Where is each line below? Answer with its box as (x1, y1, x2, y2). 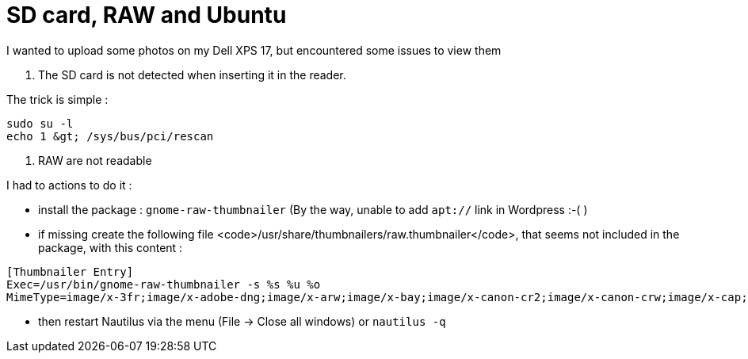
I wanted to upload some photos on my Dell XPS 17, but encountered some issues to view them (6, 43, 502, 57)
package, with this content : (38, 240, 183, 254)
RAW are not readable (38, 153, 152, 167)
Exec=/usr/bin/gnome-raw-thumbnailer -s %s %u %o (6, 277, 321, 291)
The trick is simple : (6, 92, 109, 106)
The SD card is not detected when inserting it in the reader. (38, 67, 346, 82)
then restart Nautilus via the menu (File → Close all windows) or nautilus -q (38, 314, 446, 328)
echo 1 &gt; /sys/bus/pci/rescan (6, 129, 214, 143)
